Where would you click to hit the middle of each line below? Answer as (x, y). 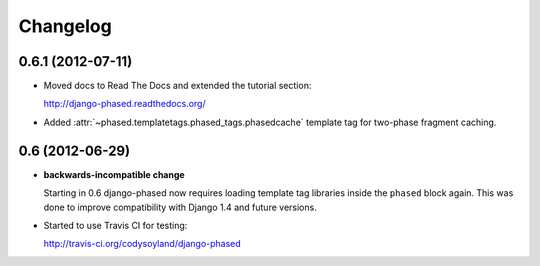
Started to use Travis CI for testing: (115, 225)
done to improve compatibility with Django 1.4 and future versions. (180, 207)
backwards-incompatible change (114, 174)
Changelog (65, 26)
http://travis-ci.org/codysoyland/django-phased (142, 244)
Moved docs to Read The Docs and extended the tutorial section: (177, 86)
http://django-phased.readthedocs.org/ (124, 104)
